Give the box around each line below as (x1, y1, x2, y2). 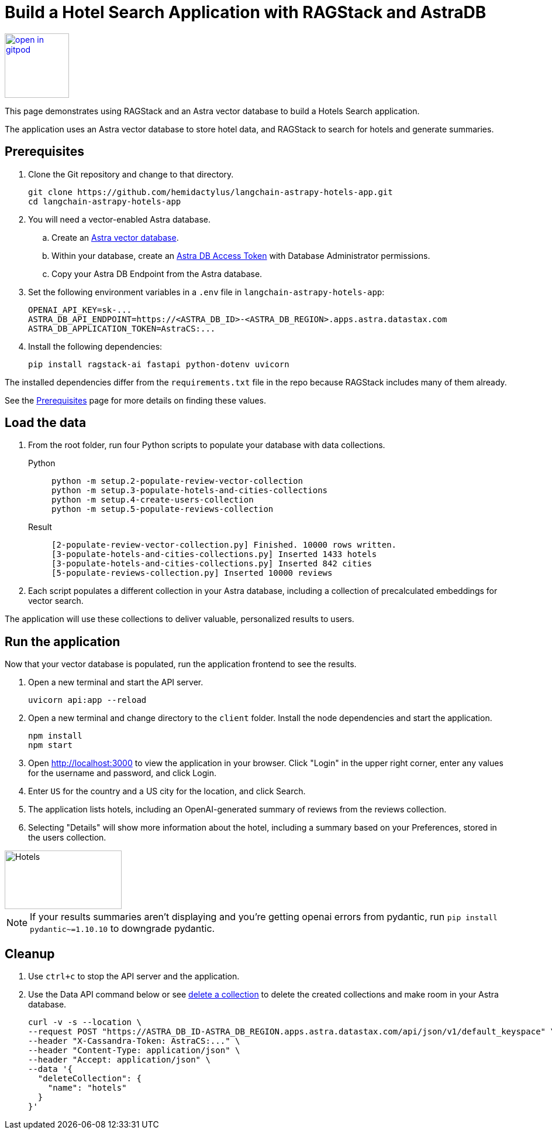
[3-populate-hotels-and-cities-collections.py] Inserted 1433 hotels (51, 549, 377, 559)
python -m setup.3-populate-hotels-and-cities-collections (51, 486, 328, 496)
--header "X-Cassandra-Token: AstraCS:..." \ (28, 1036, 240, 1046)
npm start (28, 740, 73, 750)
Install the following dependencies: (28, 341, 163, 351)
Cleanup (5, 946, 55, 961)
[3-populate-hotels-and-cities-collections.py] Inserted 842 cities (51, 559, 372, 569)
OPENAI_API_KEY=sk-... (28, 305, 132, 315)
